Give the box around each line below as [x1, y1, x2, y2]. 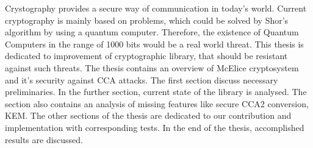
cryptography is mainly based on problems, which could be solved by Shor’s [5, 13, 289, 26]
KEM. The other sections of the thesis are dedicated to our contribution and [5, 109, 292, 122]
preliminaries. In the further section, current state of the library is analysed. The [5, 85, 307, 98]
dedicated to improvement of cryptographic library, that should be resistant [5, 49, 288, 62]
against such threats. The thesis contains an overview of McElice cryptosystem [5, 61, 299, 74]
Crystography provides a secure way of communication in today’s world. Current [5, 2, 307, 14]
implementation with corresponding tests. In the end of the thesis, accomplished [5, 121, 304, 133]
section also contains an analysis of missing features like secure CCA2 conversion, [5, 97, 309, 110]
